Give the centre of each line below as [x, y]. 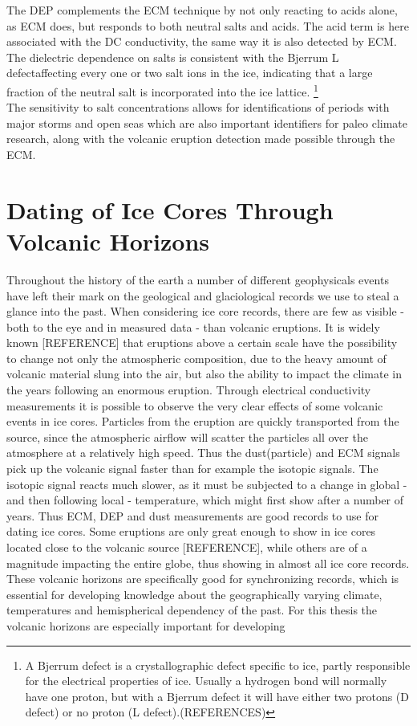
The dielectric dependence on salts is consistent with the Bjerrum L [173, 57]
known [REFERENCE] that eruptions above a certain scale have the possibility [202, 343]
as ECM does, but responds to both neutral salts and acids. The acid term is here [208, 25]
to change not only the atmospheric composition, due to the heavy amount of [196, 358]
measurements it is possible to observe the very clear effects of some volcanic [195, 405]
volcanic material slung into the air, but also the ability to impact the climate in [204, 374]
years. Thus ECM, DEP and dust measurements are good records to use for [192, 515]
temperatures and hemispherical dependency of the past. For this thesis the [192, 610]
